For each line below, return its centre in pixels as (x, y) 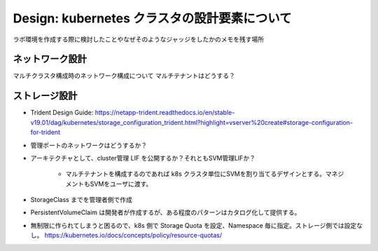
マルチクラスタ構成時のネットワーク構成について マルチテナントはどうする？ (124, 76)
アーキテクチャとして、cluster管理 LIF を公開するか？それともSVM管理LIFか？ (143, 158)
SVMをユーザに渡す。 (121, 184)
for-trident (45, 133)
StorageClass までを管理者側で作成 (81, 200)
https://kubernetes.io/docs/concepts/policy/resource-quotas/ (133, 236)
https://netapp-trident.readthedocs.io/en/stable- (165, 113)
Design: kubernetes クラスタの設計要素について (152, 18)
